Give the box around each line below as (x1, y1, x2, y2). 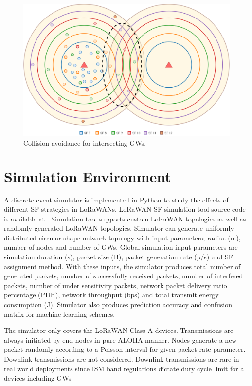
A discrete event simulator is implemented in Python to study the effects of (4, 194, 229, 204)
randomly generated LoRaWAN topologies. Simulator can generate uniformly (4, 223, 234, 233)
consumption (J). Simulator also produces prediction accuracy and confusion (4, 299, 232, 310)
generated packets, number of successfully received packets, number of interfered (4, 271, 243, 281)
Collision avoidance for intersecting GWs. (23, 137, 146, 147)
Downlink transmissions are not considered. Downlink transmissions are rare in (4, 354, 239, 364)
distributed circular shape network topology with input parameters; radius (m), (4, 232, 241, 242)
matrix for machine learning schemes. (4, 309, 115, 319)
